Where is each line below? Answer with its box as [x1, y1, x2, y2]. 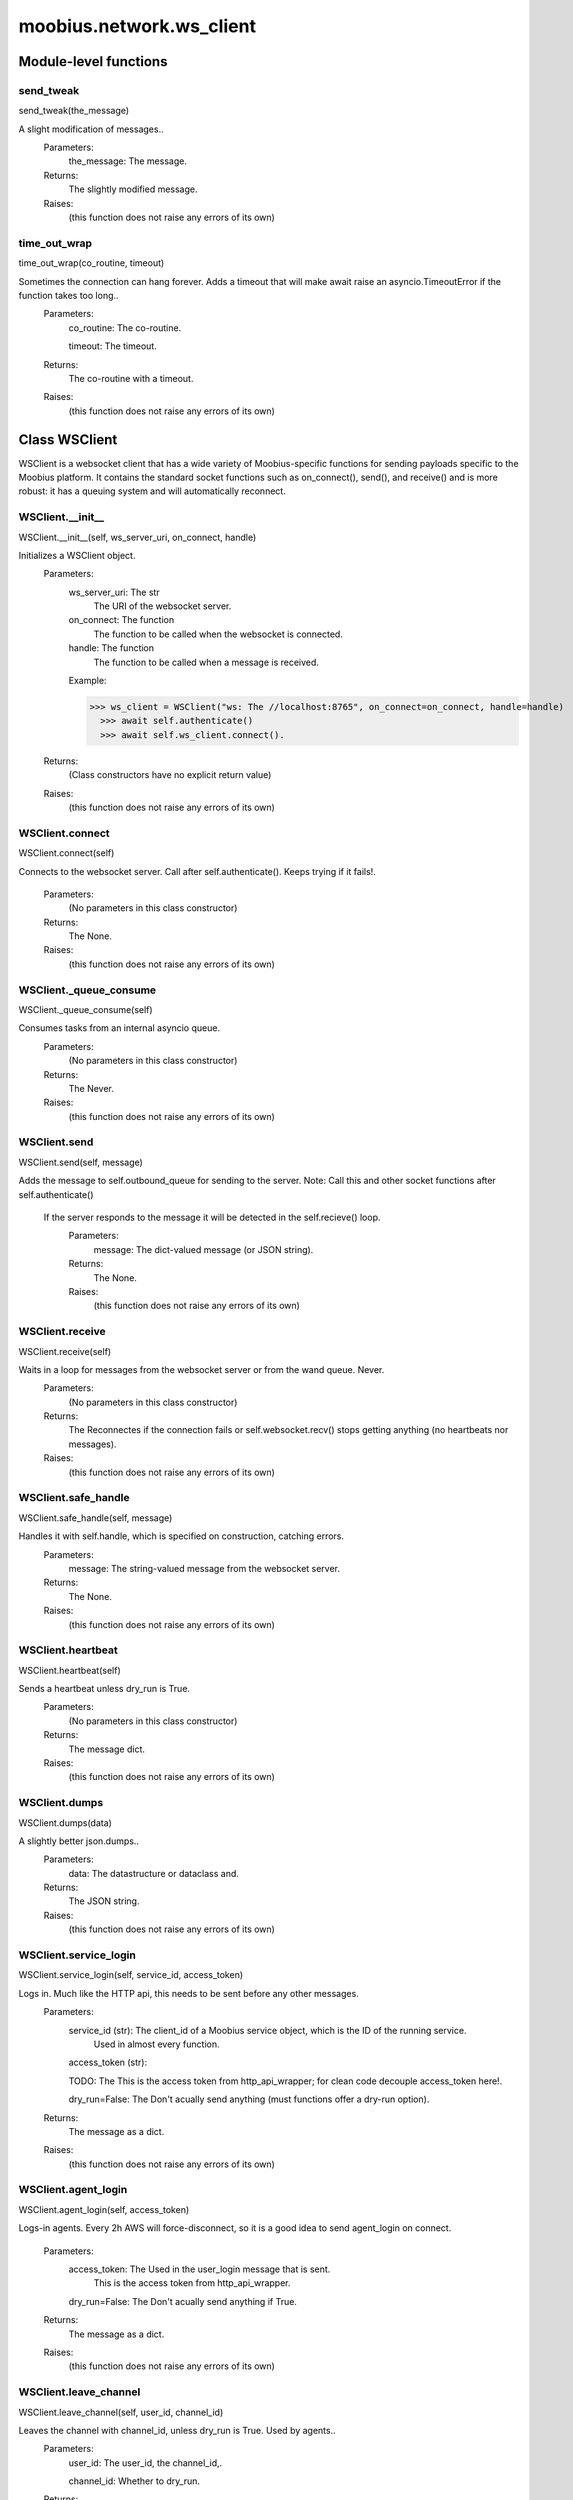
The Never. [68, 1082, 115, 1094]
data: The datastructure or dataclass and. [68, 1867, 240, 1879]
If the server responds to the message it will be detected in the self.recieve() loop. [43, 1211, 381, 1224]
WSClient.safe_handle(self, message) [18, 1511, 173, 1524]
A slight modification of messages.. [18, 123, 164, 135]
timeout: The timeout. [68, 340, 157, 352]
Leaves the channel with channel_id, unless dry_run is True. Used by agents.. [18, 2424, 337, 2436]
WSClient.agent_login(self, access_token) [18, 2203, 190, 2215]
